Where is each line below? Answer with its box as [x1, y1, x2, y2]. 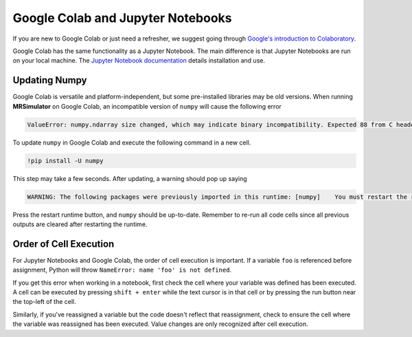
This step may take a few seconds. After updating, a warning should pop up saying [12, 174, 247, 182]
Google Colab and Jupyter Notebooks [12, 10, 232, 25]
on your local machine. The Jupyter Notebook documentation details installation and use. [12, 56, 266, 65]
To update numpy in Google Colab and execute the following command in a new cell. [12, 138, 251, 146]
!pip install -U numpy [27, 157, 104, 164]
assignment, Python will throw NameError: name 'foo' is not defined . [12, 265, 232, 274]
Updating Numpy [12, 74, 87, 86]
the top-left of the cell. [12, 298, 77, 306]
